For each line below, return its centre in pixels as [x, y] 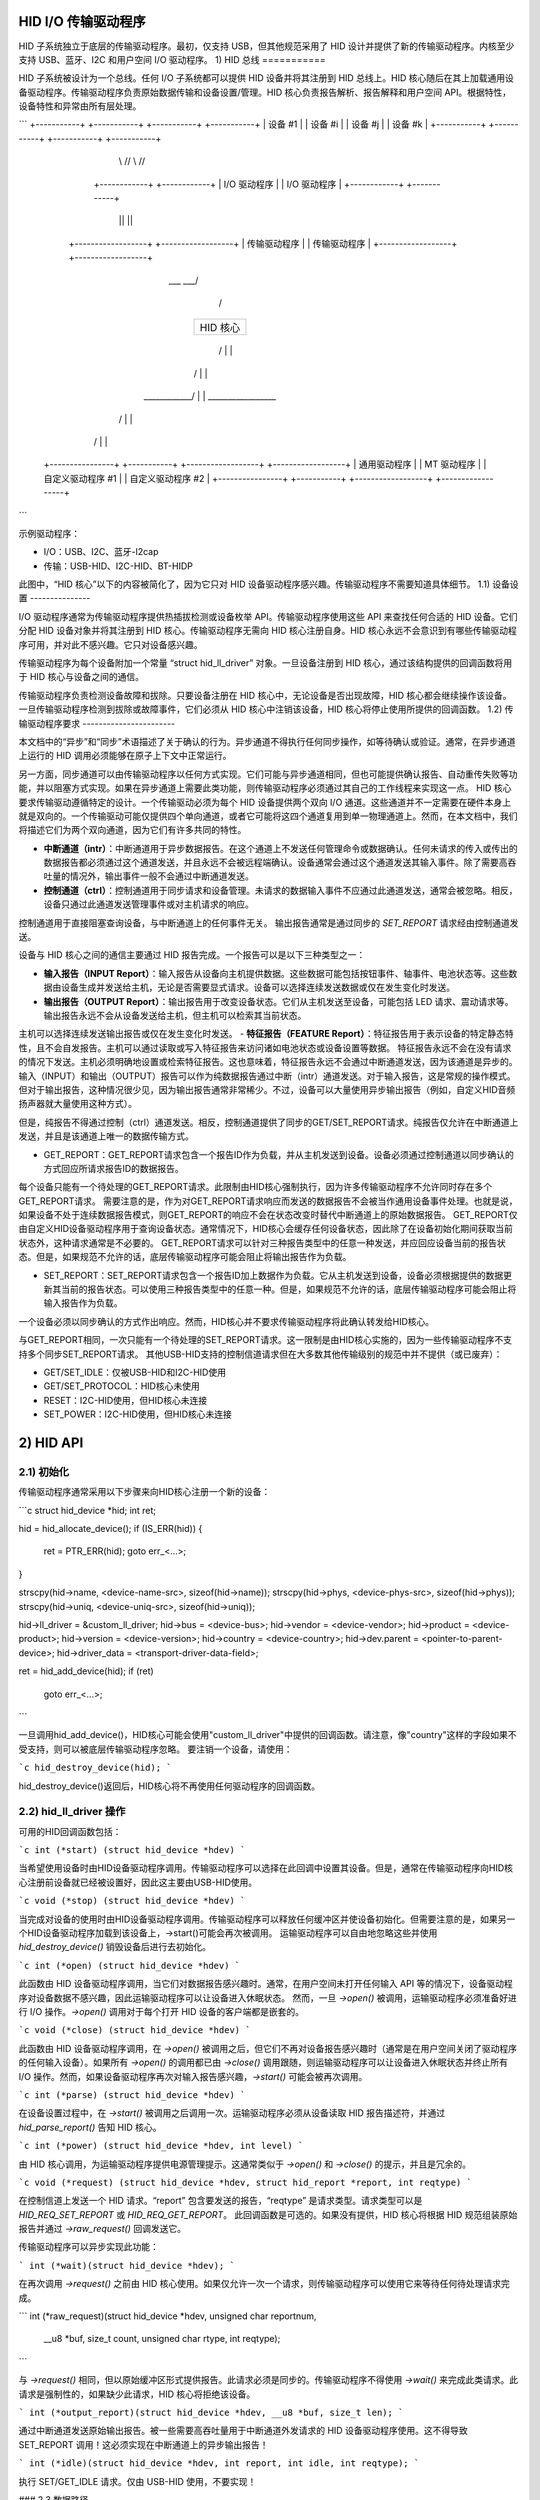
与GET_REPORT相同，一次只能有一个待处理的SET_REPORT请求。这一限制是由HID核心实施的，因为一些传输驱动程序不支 [265, 1340]
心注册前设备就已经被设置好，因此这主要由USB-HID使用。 [138, 1882]
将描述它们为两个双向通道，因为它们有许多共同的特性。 [132, 830]
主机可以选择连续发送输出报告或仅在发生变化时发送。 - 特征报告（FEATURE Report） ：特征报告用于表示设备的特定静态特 [266, 1034]
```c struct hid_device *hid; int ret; [87, 1510]
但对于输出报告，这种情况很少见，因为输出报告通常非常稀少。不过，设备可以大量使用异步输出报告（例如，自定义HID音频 [267, 1089]
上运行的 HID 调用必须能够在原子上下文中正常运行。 [125, 756]
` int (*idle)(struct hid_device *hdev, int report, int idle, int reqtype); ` [219, 2463]
